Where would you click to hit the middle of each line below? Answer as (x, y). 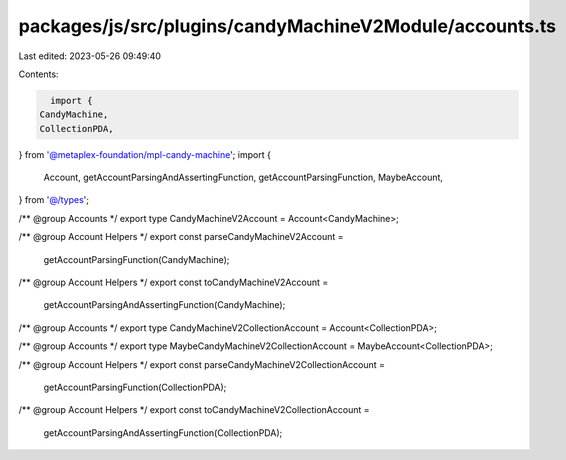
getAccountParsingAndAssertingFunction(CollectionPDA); (163, 432)
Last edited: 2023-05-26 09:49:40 (90, 56)
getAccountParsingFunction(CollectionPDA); (135, 387)
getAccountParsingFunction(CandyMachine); (136, 259)
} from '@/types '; (54, 200)
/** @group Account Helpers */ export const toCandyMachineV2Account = (173, 282)
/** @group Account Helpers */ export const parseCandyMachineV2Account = (181, 237)
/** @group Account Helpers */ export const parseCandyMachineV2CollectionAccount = (201, 364)
